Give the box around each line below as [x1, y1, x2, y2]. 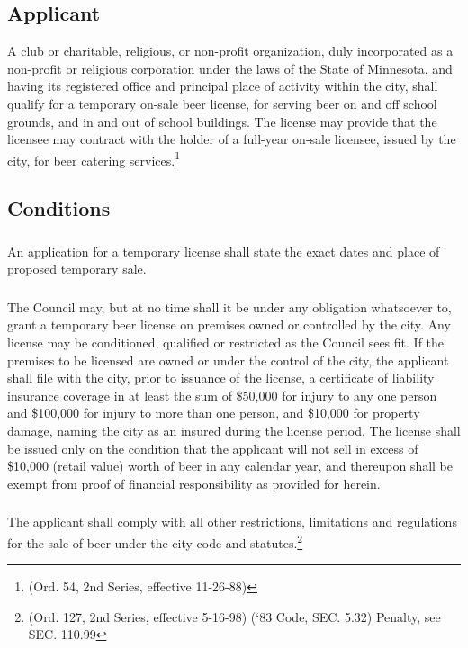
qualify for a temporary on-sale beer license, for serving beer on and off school [7, 94, 437, 112]
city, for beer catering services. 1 [7, 148, 181, 169]
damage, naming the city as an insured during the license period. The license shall [7, 420, 461, 439]
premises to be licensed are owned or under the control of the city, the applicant [7, 350, 449, 369]
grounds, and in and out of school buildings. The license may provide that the [7, 112, 437, 130]
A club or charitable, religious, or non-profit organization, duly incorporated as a [7, 41, 454, 60]
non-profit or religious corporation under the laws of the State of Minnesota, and [7, 58, 453, 77]
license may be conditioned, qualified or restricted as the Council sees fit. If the [7, 333, 445, 352]
